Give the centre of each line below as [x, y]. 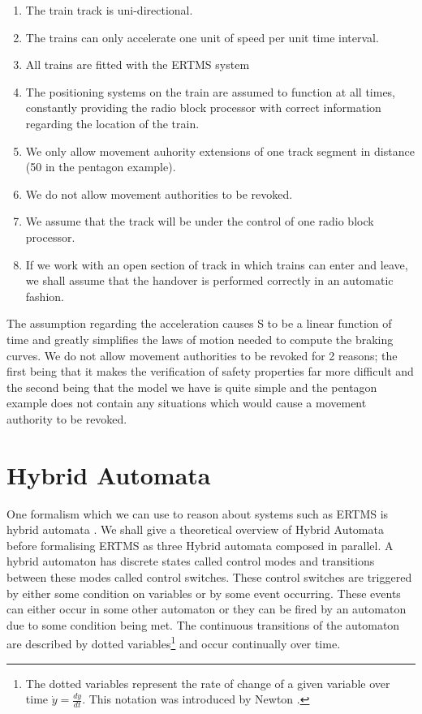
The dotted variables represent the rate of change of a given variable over [208, 683]
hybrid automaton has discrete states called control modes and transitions [191, 561]
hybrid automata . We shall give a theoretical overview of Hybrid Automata [195, 529]
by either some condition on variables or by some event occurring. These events [204, 593]
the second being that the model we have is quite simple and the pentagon [192, 387]
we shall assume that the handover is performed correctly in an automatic [209, 280]
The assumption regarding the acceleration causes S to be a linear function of [199, 323]
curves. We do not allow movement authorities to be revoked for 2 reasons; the [202, 355]
